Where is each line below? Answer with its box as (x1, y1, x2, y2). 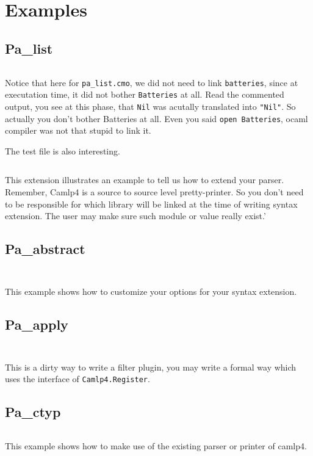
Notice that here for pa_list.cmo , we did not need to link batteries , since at (5, 76, 298, 89)
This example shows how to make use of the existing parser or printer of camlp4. (5, 440, 307, 452)
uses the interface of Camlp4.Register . (5, 372, 150, 385)
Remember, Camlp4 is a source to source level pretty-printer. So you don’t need (5, 185, 304, 198)
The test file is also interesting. (5, 144, 120, 157)
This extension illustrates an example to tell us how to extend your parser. (5, 173, 284, 186)
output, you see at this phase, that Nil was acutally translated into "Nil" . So (5, 100, 296, 112)
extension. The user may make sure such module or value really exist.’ (5, 209, 266, 222)
